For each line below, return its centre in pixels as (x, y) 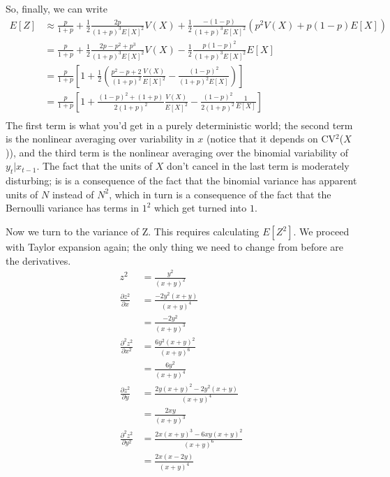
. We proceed (321, 232)
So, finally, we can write (57, 8)
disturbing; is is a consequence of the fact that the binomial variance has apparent (181, 181)
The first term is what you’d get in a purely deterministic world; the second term (179, 125)
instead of (73, 194)
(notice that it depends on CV (271, 139)
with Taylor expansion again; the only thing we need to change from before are (175, 247)
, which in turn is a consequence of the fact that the (220, 194)
